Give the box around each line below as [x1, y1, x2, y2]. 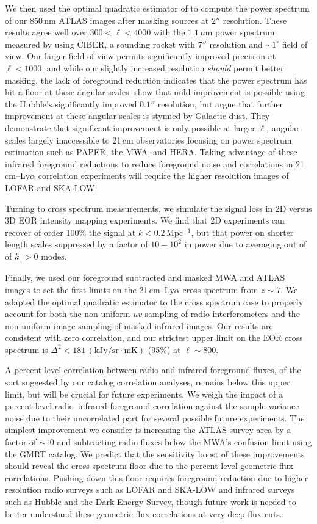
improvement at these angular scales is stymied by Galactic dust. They [5, 109, 270, 122]
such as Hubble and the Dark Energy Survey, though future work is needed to [5, 495, 296, 508]
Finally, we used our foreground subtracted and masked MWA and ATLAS [5, 271, 285, 284]
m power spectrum [205, 26, 275, 38]
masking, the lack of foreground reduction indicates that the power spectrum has [5, 73, 307, 86]
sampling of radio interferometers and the [144, 307, 300, 320]
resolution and [209, 37, 263, 50]
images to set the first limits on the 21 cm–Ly [5, 283, 174, 296]
